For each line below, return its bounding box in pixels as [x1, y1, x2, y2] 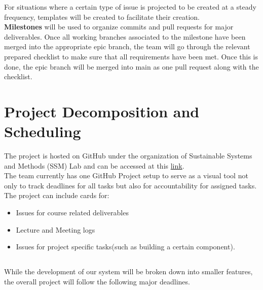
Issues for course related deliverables [16, 207, 129, 218]
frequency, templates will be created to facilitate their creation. [4, 11, 200, 22]
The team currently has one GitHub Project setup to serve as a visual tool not [4, 170, 248, 181]
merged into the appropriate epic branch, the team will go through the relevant [4, 41, 250, 52]
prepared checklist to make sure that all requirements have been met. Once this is [4, 51, 258, 61]
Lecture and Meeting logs [16, 224, 95, 235]
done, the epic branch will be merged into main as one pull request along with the [4, 61, 259, 72]
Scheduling [4, 121, 81, 142]
